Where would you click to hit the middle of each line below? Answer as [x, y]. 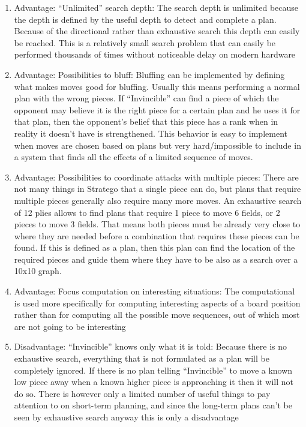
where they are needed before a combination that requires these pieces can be [157, 235]
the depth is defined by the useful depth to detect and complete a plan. [145, 19]
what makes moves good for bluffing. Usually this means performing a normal [157, 86]
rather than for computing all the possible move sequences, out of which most [157, 315]
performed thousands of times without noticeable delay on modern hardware [155, 54]
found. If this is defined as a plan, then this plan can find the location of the [154, 247]
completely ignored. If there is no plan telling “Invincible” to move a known [153, 370]
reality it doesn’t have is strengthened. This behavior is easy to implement [151, 133]
